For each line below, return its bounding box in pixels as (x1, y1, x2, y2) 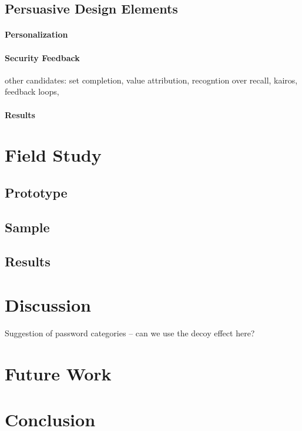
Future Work (5, 361, 112, 385)
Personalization (5, 28, 68, 41)
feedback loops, (5, 85, 59, 98)
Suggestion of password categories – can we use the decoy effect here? (5, 326, 255, 339)
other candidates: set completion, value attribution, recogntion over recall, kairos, (5, 73, 298, 86)
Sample (5, 218, 50, 236)
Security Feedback (5, 51, 80, 64)
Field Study (5, 143, 102, 167)
